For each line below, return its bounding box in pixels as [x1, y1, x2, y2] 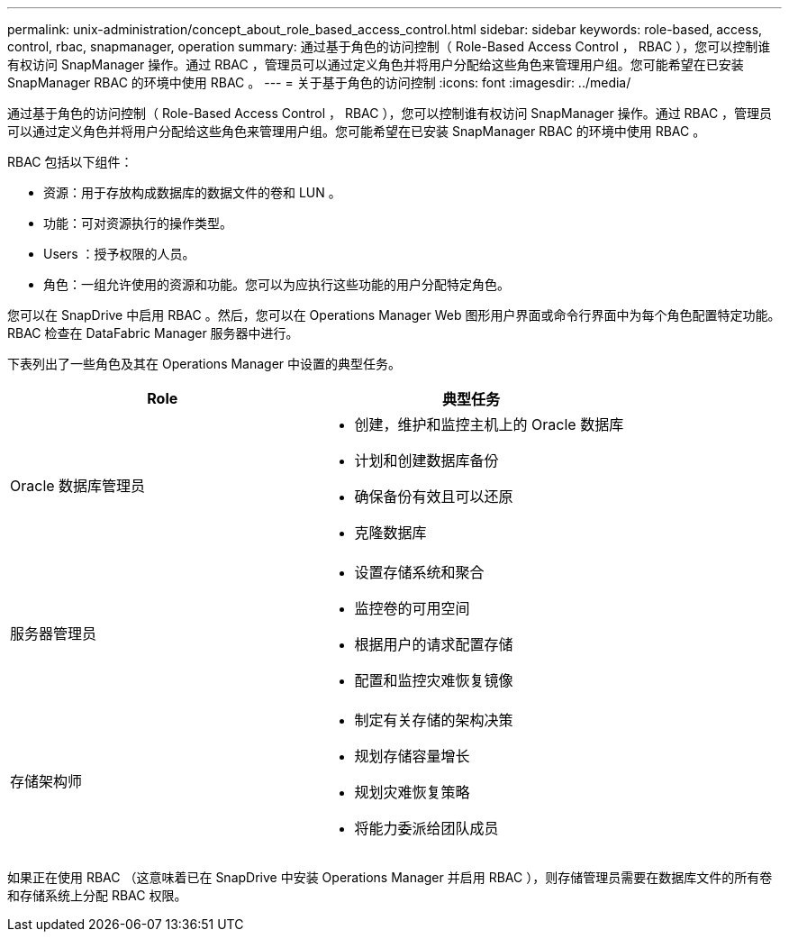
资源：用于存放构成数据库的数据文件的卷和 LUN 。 [43, 185, 341, 200]
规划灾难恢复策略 [354, 783, 470, 801]
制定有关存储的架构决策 [354, 711, 513, 729]
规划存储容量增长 [354, 747, 470, 765]
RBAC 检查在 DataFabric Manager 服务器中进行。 [7, 325, 299, 341]
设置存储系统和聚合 [354, 563, 485, 581]
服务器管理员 [10, 624, 97, 643]
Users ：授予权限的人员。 [43, 246, 195, 261]
